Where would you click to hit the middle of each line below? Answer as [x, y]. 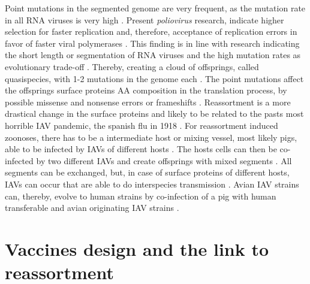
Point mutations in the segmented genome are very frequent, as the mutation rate [155, 8]
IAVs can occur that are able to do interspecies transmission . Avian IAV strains [152, 184]
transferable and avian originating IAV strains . [92, 208]
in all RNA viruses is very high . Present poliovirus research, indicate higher [145, 19]
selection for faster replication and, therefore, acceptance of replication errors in [151, 31]
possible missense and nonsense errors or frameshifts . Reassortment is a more [148, 102]
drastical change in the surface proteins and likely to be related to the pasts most [154, 114]
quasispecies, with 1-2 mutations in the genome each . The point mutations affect [154, 78]
